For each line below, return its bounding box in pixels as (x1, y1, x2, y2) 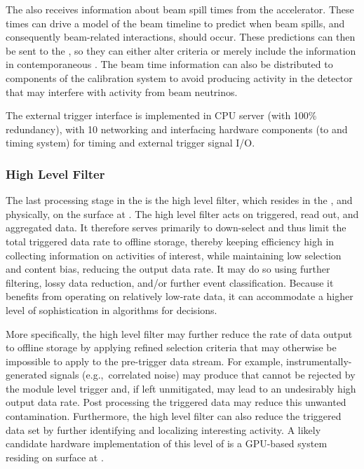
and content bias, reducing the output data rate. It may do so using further (6, 261, 330, 276)
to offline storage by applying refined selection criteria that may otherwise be (6, 340, 337, 355)
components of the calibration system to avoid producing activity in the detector (6, 70, 353, 85)
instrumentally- (286, 353, 352, 368)
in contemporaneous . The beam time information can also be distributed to (6, 57, 333, 72)
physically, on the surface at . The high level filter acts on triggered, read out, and (6, 206, 359, 221)
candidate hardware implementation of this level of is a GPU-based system (6, 436, 328, 451)
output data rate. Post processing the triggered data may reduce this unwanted (6, 395, 346, 409)
